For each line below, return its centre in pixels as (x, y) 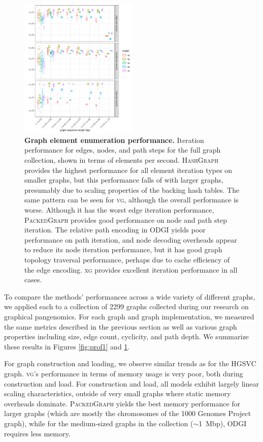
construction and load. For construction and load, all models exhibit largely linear (131, 383)
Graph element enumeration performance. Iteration (114, 140)
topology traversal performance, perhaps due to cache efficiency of (127, 260)
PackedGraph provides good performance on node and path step (126, 219)
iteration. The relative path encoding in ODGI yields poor (115, 230)
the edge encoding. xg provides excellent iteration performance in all (131, 269)
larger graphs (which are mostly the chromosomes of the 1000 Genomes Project (128, 413)
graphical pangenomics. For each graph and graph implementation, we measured (129, 316)
